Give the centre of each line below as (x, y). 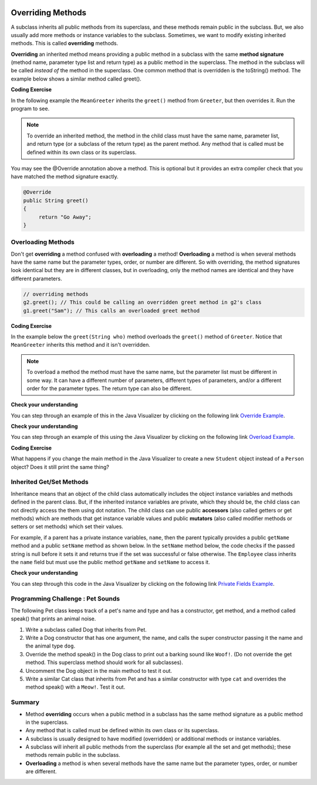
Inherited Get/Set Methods (50, 482)
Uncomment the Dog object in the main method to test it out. (99, 670)
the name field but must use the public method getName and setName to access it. (111, 562)
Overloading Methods (43, 242)
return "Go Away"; (65, 217)
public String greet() (56, 200)
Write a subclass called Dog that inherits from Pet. (86, 629)
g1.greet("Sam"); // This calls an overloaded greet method (112, 311)
